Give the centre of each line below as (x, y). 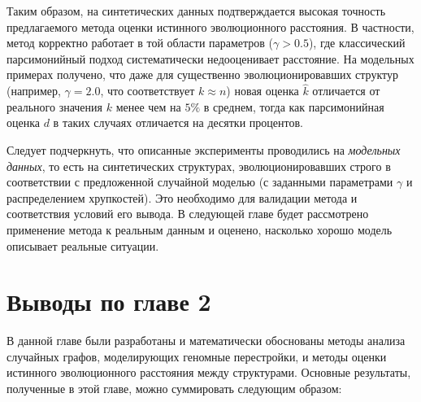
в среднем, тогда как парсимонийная (294, 106)
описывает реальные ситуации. (83, 245)
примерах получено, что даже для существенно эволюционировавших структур (202, 74)
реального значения (54, 106)
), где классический (357, 43)
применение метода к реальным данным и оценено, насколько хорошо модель (200, 229)
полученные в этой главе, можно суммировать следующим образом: (174, 389)
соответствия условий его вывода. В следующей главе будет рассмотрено (188, 214)
